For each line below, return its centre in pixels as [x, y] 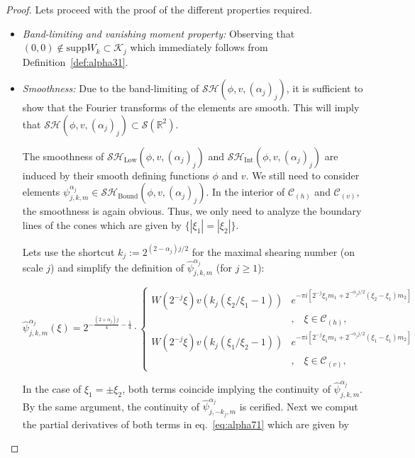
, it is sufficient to [325, 88]
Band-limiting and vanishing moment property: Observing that [159, 33]
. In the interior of [245, 192]
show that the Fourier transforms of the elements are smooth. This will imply [191, 107]
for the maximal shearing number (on [273, 251]
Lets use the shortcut [68, 251]
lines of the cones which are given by [102, 225]
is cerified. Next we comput [299, 406]
